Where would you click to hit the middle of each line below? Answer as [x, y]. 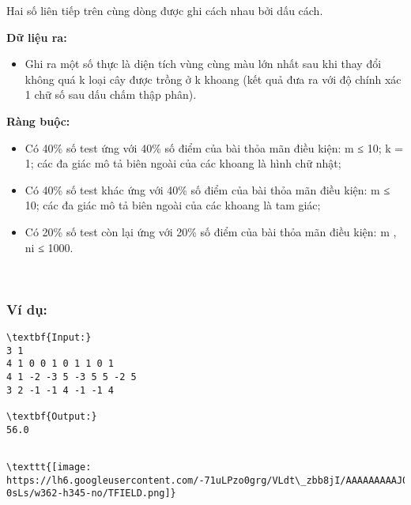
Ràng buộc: [38, 121]
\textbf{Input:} [49, 337]
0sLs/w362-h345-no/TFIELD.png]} [91, 494]
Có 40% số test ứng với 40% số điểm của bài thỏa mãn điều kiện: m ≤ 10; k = [214, 147]
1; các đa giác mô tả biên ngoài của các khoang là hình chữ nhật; [183, 163]
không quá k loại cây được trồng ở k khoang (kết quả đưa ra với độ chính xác [213, 79]
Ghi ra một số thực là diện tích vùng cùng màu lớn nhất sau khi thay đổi [203, 64]
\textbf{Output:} [52, 416]
